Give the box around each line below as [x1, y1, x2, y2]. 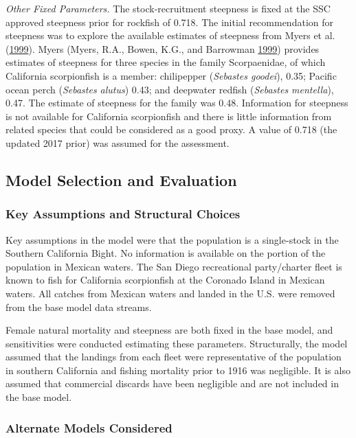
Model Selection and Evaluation [5, 169, 237, 190]
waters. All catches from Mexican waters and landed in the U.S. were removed [5, 286, 335, 300]
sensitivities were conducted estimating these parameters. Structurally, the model [5, 336, 348, 350]
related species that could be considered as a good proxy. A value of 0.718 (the [5, 122, 337, 137]
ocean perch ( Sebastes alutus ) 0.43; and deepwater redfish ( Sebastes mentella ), [5, 82, 334, 96]
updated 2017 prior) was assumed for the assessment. [5, 135, 230, 150]
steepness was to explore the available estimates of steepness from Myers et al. [5, 28, 335, 43]
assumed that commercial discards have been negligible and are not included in [5, 376, 339, 391]
